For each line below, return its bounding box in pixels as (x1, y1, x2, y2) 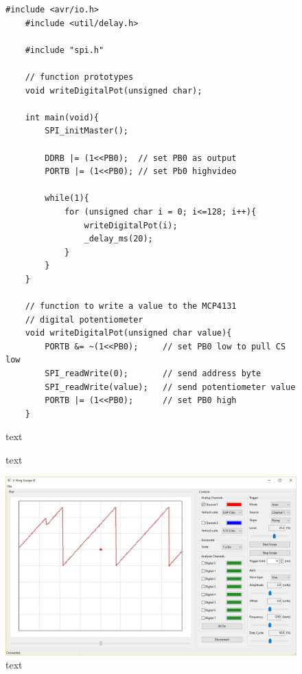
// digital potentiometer (25, 314, 143, 325)
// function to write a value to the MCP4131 (25, 301, 237, 312)
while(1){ (45, 193, 89, 204)
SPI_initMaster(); (45, 126, 128, 136)
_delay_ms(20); (84, 234, 153, 244)
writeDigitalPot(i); (84, 220, 178, 230)
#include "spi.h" (25, 45, 104, 55)
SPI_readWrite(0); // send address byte (45, 369, 262, 379)
